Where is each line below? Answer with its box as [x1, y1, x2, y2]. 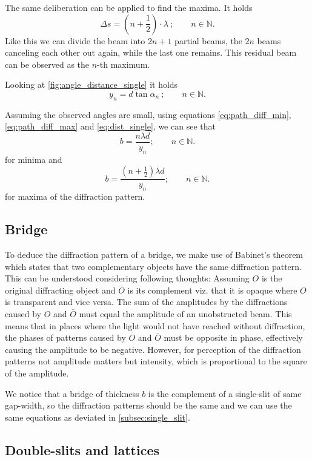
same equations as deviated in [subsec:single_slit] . [5, 410, 190, 423]
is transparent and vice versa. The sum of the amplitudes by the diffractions [5, 295, 288, 308]
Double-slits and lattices [5, 440, 160, 459]
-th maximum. [97, 57, 150, 70]
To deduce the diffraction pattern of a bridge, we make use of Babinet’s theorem [5, 248, 304, 261]
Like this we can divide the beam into [5, 34, 145, 47]
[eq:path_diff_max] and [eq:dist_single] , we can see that [5, 120, 216, 133]
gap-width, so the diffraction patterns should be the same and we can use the [5, 399, 292, 412]
